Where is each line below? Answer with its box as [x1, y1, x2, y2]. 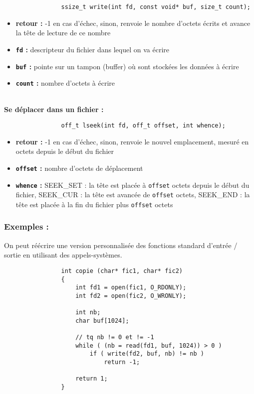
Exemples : [4, 220, 49, 233]
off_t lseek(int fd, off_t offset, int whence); [61, 122, 226, 129]
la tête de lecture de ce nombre [15, 27, 111, 38]
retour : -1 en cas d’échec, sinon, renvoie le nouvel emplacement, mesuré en [15, 136, 249, 146]
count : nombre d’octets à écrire [15, 78, 115, 88]
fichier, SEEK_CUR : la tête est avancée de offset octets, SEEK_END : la [15, 189, 250, 200]
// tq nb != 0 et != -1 [75, 334, 154, 341]
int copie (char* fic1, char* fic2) [61, 267, 183, 274]
